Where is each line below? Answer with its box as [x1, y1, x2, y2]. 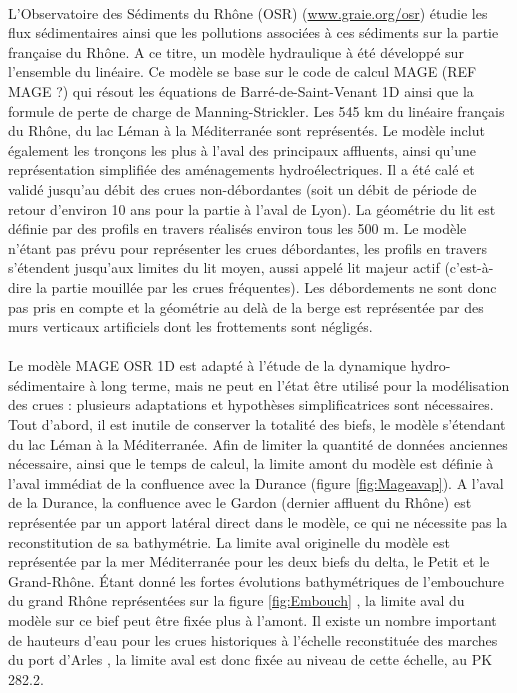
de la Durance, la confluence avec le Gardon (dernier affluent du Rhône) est [8, 492, 472, 513]
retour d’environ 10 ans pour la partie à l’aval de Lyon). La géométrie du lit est [8, 198, 496, 219]
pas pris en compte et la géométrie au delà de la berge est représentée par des [8, 296, 484, 317]
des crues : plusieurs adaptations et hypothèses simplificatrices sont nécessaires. [8, 394, 494, 415]
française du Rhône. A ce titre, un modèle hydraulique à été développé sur [8, 41, 464, 62]
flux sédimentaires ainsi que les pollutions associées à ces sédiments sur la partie [8, 22, 499, 43]
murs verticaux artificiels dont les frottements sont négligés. [8, 316, 373, 337]
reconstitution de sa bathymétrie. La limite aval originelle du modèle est [8, 531, 450, 552]
